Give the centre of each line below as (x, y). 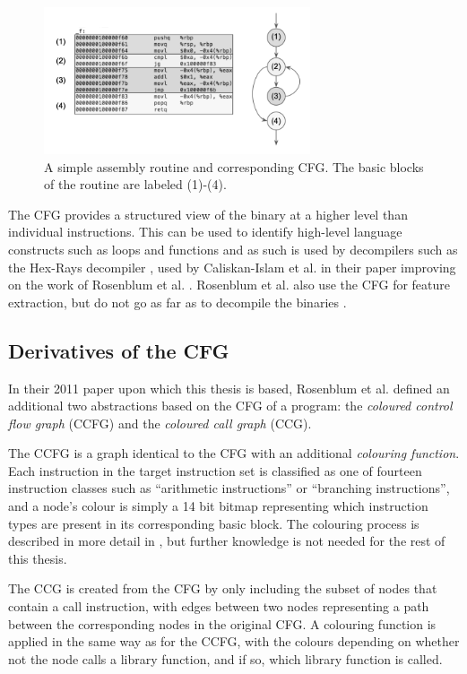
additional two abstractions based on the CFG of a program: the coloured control (230, 406)
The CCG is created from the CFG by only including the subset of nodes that (223, 588)
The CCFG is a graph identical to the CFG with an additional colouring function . (234, 453)
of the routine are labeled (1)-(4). (135, 184)
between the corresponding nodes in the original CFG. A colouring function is (222, 623)
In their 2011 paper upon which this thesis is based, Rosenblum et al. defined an (229, 388)
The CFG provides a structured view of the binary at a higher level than (208, 214)
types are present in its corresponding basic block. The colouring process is (214, 523)
